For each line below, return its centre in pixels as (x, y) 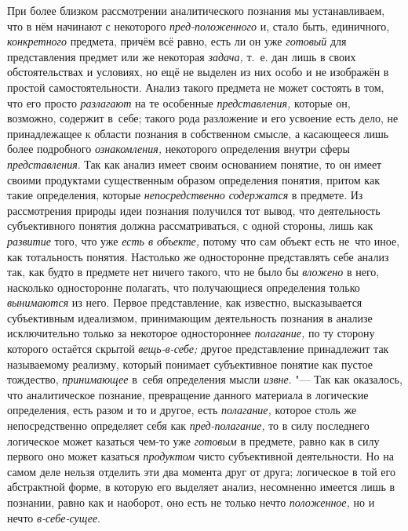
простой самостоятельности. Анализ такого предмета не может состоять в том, (196, 87)
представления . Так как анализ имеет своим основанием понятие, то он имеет (195, 164)
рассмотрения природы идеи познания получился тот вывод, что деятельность (194, 210)
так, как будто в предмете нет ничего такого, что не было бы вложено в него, (193, 272)
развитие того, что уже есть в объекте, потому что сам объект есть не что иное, (204, 240)
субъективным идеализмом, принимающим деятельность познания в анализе (190, 317)
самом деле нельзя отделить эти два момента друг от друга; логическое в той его (201, 471)
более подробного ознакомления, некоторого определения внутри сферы (178, 149)
